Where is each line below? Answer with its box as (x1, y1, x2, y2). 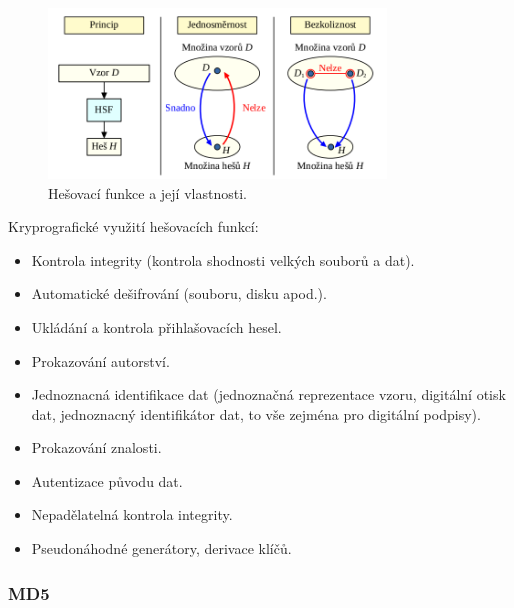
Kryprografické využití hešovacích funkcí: (8, 216, 259, 237)
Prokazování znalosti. (31, 437, 162, 458)
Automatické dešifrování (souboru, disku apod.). (31, 283, 327, 304)
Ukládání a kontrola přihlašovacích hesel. (31, 316, 282, 337)
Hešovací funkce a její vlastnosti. (48, 182, 247, 203)
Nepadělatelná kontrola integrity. (31, 504, 233, 525)
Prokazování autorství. (31, 350, 170, 371)
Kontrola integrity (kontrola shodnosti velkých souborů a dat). (31, 249, 415, 270)
